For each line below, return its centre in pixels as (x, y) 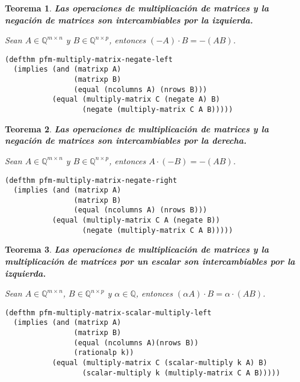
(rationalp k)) (104, 353)
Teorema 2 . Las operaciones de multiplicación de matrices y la (137, 128)
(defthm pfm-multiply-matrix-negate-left (89, 59)
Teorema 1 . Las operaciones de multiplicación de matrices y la (137, 8)
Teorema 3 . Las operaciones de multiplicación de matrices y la (137, 249)
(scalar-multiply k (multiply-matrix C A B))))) (181, 373)
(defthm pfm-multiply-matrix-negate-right (91, 180)
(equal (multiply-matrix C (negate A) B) (136, 100)
